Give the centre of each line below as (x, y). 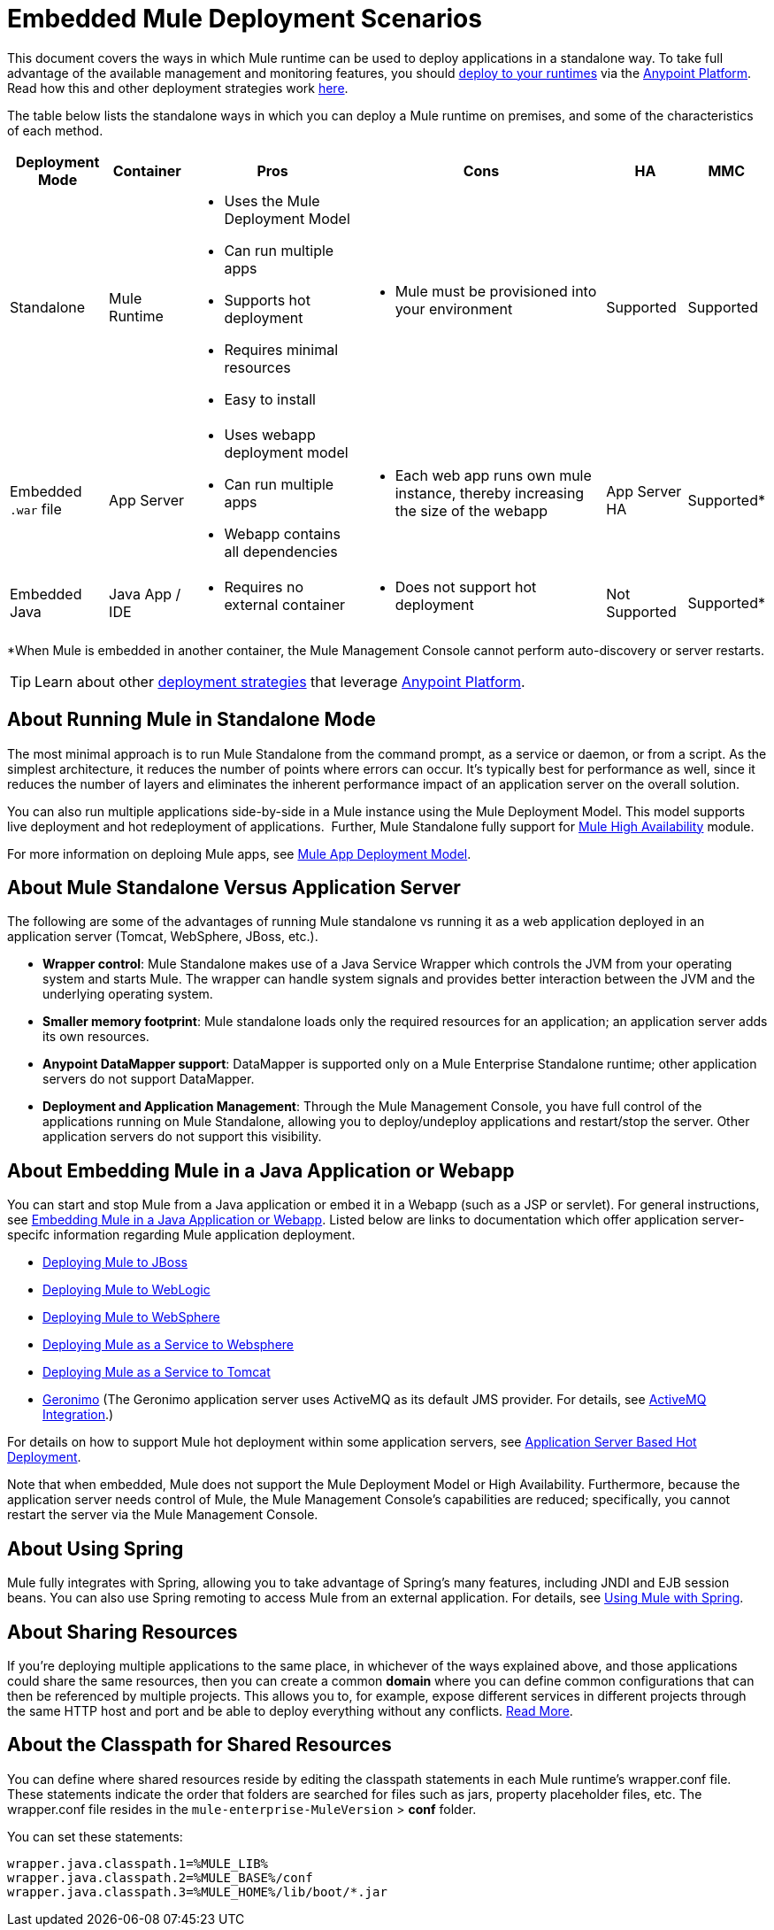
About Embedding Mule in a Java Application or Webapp (261, 1170)
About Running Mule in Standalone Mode (192, 720)
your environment (454, 309)
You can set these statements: (95, 1836)
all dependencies (281, 551)
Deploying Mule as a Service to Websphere (168, 1345)
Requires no (264, 587)
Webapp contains (282, 533)
